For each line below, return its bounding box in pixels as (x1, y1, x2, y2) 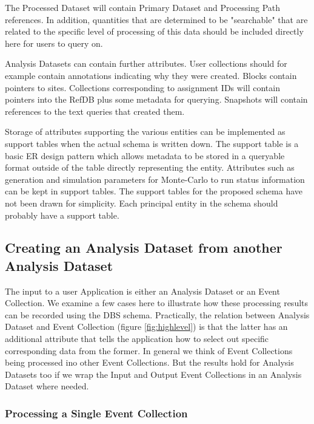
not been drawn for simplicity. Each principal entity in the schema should (5, 196, 278, 209)
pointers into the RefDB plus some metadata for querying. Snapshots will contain (5, 93, 308, 106)
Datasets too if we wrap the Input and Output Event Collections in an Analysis (5, 368, 302, 380)
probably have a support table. (5, 208, 119, 221)
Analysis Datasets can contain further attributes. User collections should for (5, 57, 287, 70)
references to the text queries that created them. (5, 104, 185, 117)
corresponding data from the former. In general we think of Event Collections (5, 344, 293, 357)
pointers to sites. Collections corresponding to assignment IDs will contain (5, 81, 280, 94)
